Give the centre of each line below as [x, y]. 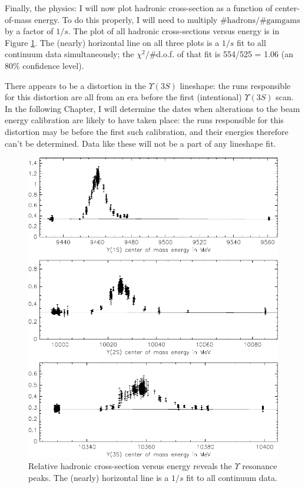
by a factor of [29, 31]
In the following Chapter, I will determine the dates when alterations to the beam [152, 108]
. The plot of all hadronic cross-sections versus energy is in [174, 31]
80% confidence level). [44, 65]
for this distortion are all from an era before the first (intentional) [123, 97]
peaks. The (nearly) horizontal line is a [99, 477]
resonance [260, 466]
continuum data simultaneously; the [69, 54]
